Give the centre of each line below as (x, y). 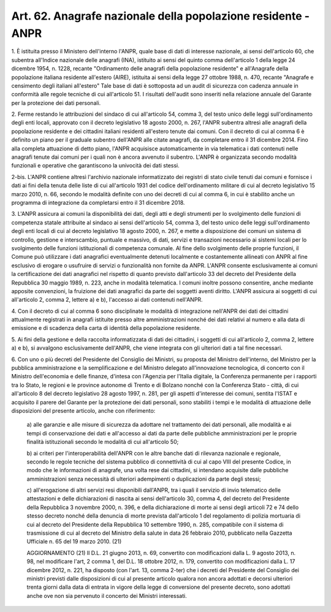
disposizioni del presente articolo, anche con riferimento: (83, 410)
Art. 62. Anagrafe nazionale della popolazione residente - (160, 16)
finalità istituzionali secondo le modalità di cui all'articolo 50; (103, 442)
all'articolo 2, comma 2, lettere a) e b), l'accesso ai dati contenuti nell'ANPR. (107, 300)
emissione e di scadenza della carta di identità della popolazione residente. (106, 328)
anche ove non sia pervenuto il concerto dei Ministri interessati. (107, 595)
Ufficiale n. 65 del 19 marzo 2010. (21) (74, 541)
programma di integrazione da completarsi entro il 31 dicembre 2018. (98, 202)
